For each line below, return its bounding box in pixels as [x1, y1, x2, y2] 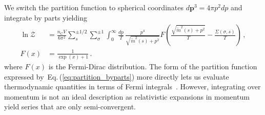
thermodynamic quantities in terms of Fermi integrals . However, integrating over [4, 81, 261, 92]
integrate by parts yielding [4, 12, 87, 23]
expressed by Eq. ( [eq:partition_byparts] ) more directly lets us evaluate [4, 71, 229, 82]
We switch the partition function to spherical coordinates [4, 2, 184, 12]
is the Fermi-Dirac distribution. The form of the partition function [48, 61, 257, 72]
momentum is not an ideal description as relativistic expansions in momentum [4, 91, 250, 102]
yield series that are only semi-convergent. [4, 101, 136, 112]
